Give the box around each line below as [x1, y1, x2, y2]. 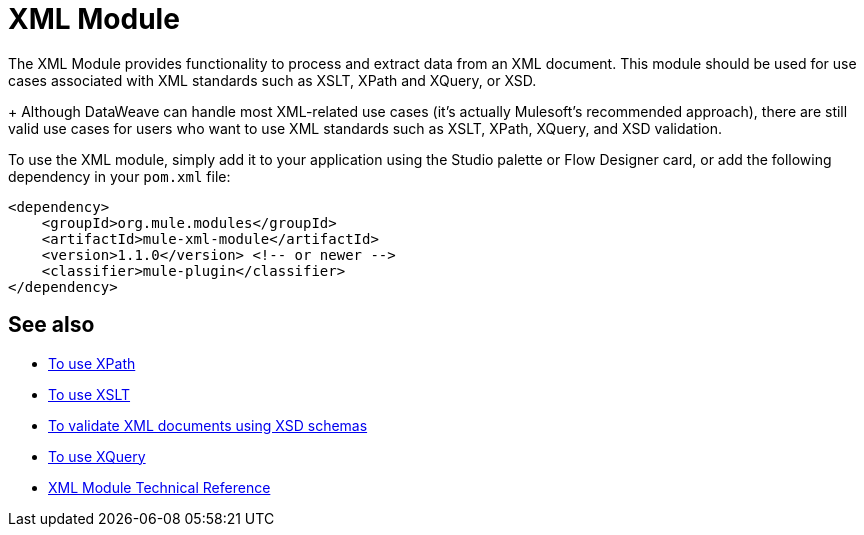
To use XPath [48, 354, 136, 372]
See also [8, 312, 95, 338]
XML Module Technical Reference [48, 478, 271, 496]
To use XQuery [48, 447, 146, 465]
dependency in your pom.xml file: [8, 167, 231, 185]
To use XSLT [48, 385, 131, 403]
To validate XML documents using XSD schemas [48, 416, 368, 434]
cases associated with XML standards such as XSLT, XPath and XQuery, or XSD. [8, 71, 537, 89]
